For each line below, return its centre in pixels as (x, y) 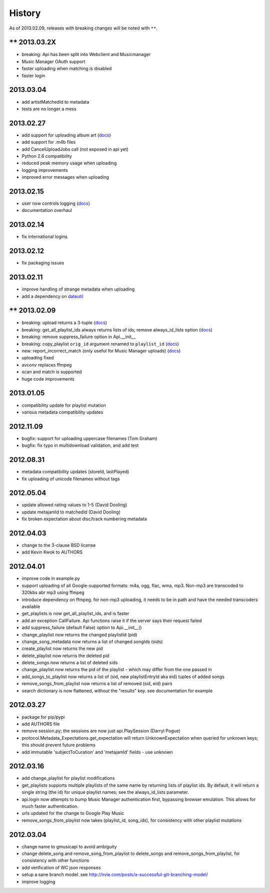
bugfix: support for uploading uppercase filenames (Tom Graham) (89, 438)
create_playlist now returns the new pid (62, 649)
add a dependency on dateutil (52, 296)
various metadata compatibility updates (62, 412)
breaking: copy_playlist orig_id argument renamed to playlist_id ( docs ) (100, 344)
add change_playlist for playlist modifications (68, 778)
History (25, 13)
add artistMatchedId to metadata (55, 102)
